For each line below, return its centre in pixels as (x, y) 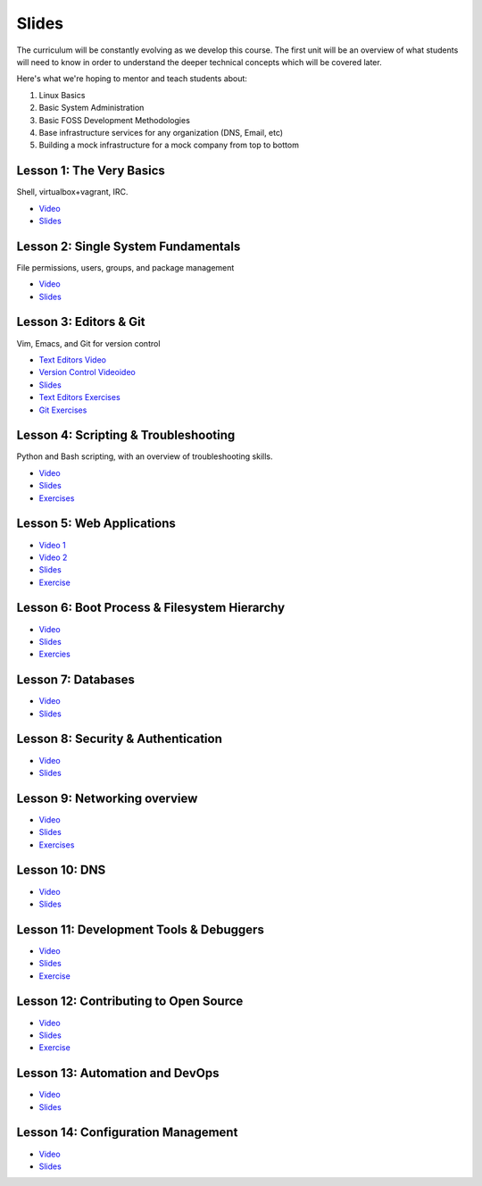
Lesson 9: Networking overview (107, 798)
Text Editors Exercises (79, 397)
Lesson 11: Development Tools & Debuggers (141, 929)
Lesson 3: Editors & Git (81, 322)
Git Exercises (63, 410)
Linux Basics (62, 95)
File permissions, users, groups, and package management (125, 267)
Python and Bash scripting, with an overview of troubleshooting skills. (145, 456)
